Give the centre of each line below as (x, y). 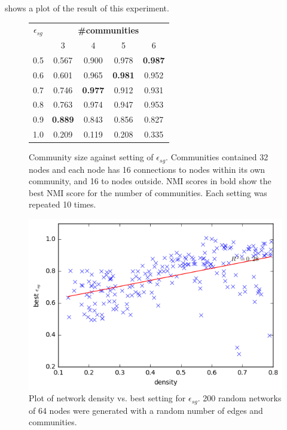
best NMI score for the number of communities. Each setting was (148, 192)
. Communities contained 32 (217, 157)
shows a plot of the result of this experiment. (87, 8)
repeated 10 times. (62, 204)
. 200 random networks (239, 398)
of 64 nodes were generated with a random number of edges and (146, 410)
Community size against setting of (91, 157)
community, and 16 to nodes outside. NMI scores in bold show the (150, 181)
